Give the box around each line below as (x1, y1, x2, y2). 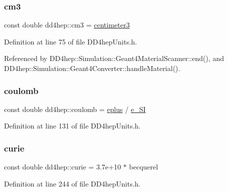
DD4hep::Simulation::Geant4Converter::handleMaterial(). (4, 63, 180, 73)
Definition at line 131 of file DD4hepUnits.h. (4, 120, 141, 131)
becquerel (129, 161, 158, 172)
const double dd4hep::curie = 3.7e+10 (4, 161, 121, 172)
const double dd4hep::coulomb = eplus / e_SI (4, 103, 146, 114)
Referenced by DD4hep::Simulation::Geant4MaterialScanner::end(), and (4, 53, 224, 63)
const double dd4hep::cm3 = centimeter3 (4, 19, 130, 30)
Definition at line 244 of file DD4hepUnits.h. (4, 178, 141, 188)
